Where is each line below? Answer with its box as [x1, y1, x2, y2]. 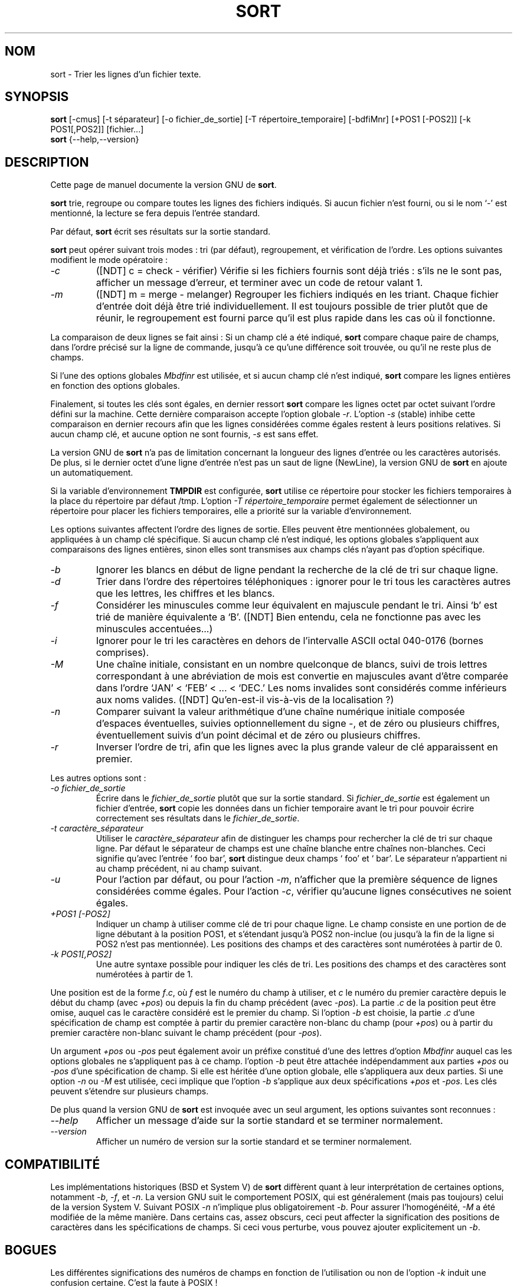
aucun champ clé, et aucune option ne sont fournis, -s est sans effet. [50, 429, 319, 440]
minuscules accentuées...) [96, 623, 213, 635]
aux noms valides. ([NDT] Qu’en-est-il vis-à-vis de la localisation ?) [96, 694, 394, 706]
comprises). [96, 646, 149, 659]
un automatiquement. [50, 467, 133, 478]
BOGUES [5, 1242, 57, 1257]
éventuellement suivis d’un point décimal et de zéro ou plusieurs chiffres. [96, 729, 421, 742]
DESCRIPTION [5, 154, 89, 170]
